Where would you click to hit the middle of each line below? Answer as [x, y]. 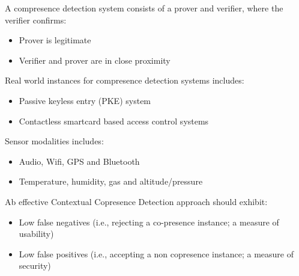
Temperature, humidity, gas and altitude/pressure [111, 181]
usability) [36, 234]
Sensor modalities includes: [54, 141]
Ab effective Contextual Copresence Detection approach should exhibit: [136, 201]
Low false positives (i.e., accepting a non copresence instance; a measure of [156, 253]
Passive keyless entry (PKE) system [85, 100]
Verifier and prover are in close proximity [95, 60]
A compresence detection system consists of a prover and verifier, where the [144, 8]
